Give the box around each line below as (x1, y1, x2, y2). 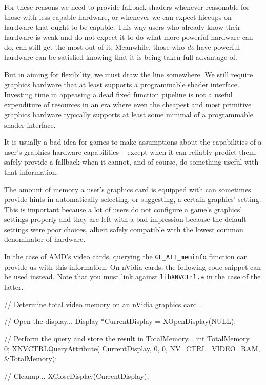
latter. (4, 281, 24, 292)
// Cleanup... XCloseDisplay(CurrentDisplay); (4, 370, 149, 381)
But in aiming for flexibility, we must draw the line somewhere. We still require (4, 69, 253, 79)
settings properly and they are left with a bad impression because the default (4, 214, 247, 225)
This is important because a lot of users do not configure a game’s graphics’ (4, 204, 242, 214)
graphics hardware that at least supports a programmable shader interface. (4, 79, 239, 90)
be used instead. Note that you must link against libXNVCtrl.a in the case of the (4, 271, 261, 282)
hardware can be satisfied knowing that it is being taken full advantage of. (4, 51, 237, 62)
